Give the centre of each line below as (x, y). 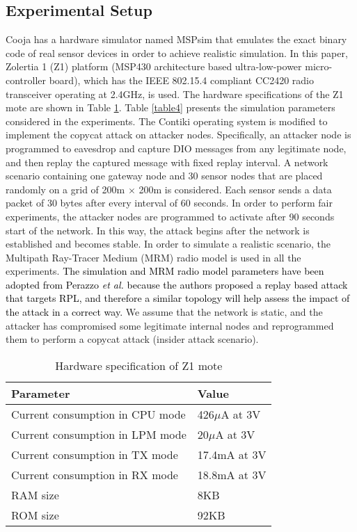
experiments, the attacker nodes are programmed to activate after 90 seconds (170, 216)
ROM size (35, 515)
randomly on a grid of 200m (65, 189)
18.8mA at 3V (232, 474)
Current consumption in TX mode (95, 454)
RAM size (35, 494)
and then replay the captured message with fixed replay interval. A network (167, 162)
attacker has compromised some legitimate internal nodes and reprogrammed (170, 325)
